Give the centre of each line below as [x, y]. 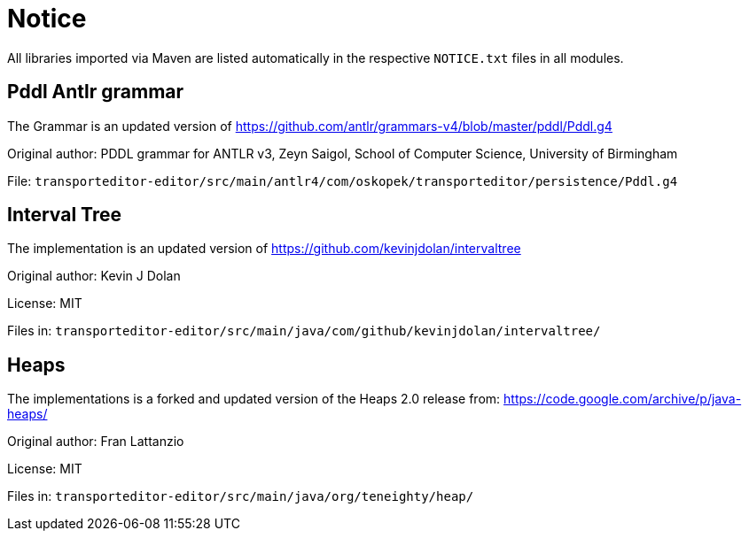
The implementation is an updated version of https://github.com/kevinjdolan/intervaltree [264, 249]
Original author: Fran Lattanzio [96, 442]
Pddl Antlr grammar [96, 92]
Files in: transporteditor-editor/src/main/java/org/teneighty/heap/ [241, 496]
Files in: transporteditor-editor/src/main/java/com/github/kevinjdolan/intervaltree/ [304, 331]
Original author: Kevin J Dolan [94, 276]
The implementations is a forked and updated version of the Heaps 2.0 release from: [254, 399]
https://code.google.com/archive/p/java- [623, 399]
